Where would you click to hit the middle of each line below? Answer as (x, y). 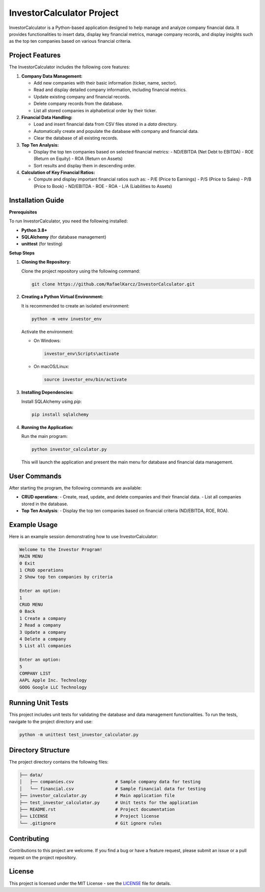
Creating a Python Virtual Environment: (62, 297)
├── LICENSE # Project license (89, 816)
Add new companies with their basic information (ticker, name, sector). (105, 83)
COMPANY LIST (35, 673)
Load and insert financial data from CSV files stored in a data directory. (106, 124)
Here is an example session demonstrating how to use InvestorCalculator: (83, 536)
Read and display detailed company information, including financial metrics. (110, 90)
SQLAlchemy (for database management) (64, 237)
